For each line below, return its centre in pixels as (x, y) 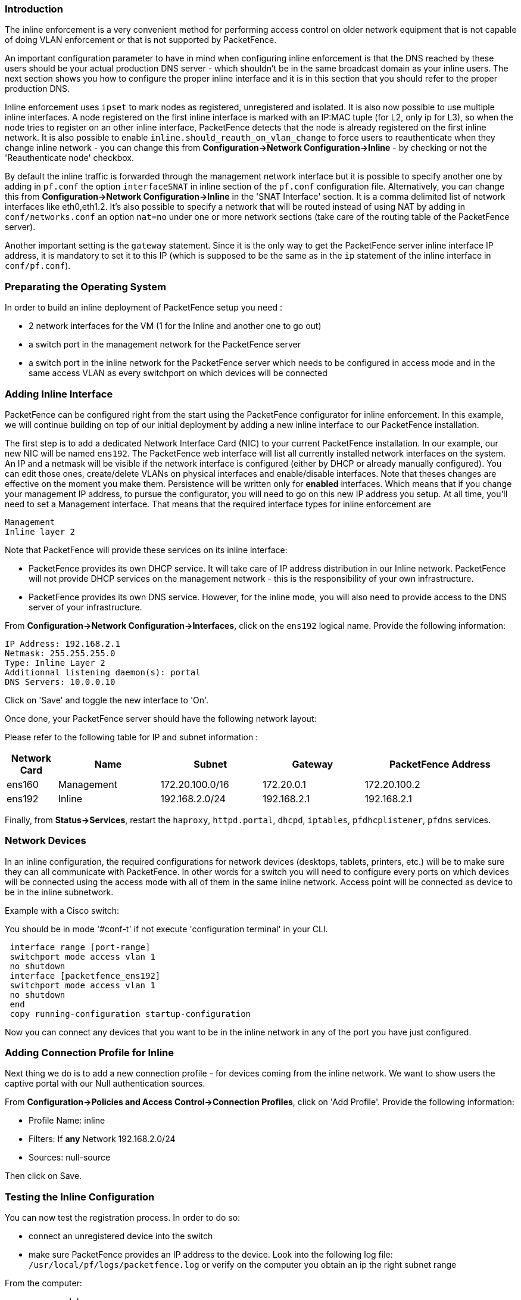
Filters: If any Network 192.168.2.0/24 (102, 1139)
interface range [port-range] (80, 947)
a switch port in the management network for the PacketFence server (165, 345)
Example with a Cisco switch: (62, 910)
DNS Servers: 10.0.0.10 (60, 682)
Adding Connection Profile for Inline (90, 1053)
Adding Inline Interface (59, 394)
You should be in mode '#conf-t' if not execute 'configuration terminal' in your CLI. (166, 929)
